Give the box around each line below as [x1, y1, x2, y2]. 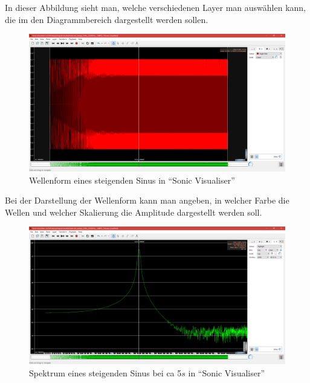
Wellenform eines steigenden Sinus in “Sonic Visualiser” [29, 173, 235, 186]
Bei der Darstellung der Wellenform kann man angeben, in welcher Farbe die [5, 194, 289, 207]
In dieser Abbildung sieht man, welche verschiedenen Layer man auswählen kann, [5, 1, 306, 13]
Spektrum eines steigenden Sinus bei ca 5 [29, 366, 182, 379]
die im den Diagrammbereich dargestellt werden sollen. [5, 13, 208, 25]
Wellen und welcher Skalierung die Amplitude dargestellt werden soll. [5, 205, 262, 218]
